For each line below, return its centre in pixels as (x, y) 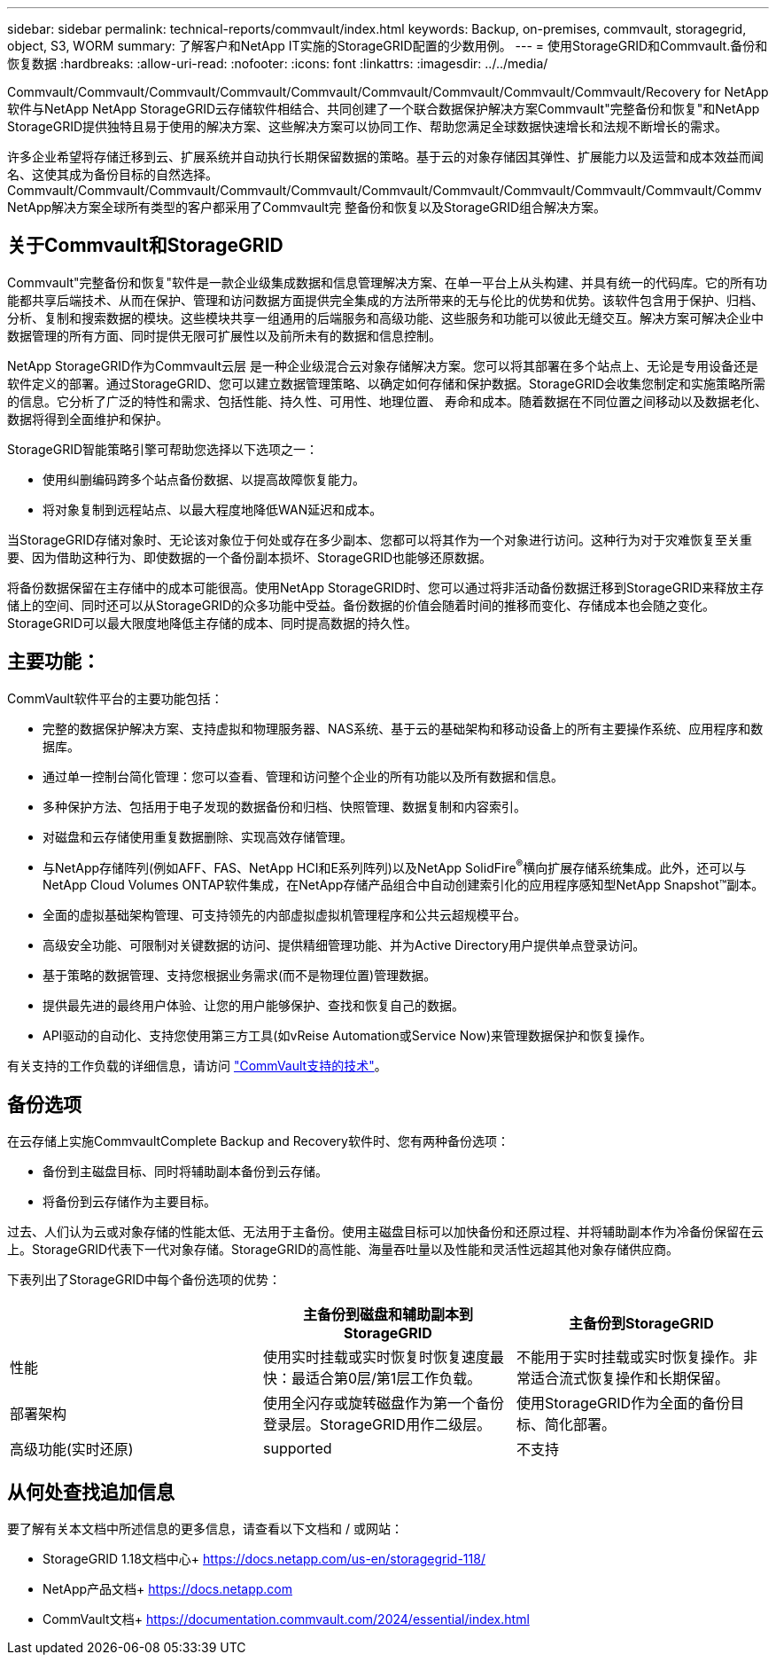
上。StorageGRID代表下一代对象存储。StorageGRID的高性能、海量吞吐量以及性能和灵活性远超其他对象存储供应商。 (343, 1250)
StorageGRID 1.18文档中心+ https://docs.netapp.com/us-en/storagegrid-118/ (264, 1559)
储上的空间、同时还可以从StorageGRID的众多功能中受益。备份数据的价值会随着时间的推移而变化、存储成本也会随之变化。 (361, 605)
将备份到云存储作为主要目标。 (129, 1202)
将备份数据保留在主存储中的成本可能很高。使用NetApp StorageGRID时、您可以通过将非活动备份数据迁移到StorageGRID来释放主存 (386, 587)
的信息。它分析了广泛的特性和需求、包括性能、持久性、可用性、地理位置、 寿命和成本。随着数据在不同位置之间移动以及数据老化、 (387, 401)
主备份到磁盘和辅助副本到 (388, 1315)
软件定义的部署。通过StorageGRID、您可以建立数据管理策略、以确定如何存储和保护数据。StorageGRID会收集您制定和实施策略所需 (387, 383)
